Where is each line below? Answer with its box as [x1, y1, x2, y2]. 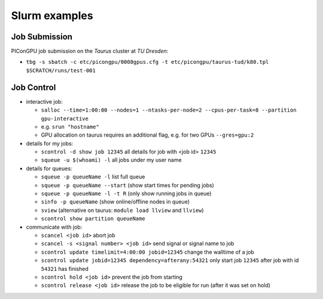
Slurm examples [11, 9, 93, 22]
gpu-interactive [41, 115, 89, 122]
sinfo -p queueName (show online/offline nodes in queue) [41, 198, 190, 205]
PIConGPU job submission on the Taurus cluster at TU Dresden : [11, 48, 169, 55]
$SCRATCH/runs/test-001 [26, 67, 96, 74]
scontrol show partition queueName [41, 215, 146, 222]
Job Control [11, 82, 56, 93]
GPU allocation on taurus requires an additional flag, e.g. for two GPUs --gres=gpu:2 [41, 131, 254, 138]
